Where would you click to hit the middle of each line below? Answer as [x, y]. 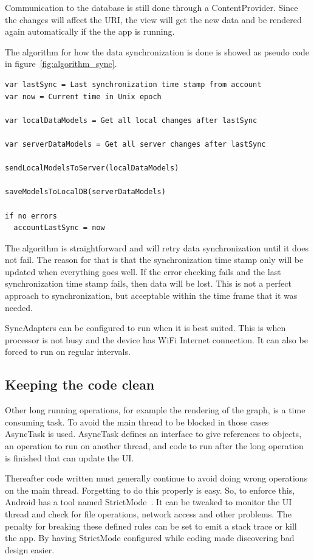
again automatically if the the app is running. [90, 31]
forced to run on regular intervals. [68, 352]
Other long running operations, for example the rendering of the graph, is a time [155, 410]
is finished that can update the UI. [70, 457]
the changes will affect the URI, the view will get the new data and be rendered [153, 19]
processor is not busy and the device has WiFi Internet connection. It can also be [156, 339]
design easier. [30, 549]
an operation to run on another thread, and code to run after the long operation [154, 446]
